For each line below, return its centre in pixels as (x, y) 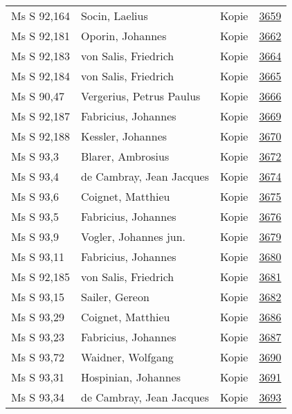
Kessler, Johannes (124, 136)
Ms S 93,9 (35, 236)
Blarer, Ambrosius (125, 156)
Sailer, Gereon (115, 297)
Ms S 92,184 (40, 76)
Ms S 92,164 (40, 16)
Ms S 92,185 (40, 277)
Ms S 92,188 (40, 136)
